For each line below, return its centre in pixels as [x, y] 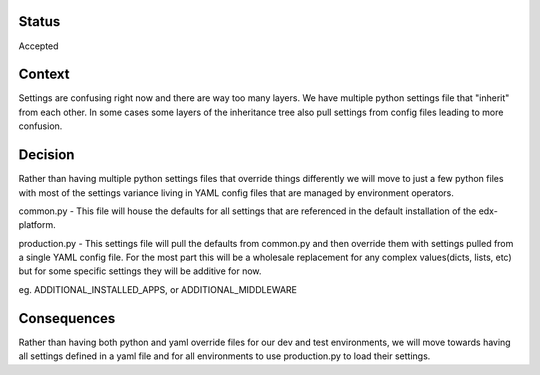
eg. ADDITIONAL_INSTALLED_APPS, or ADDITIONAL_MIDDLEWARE [157, 289]
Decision [46, 155]
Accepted [38, 46]
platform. [37, 225]
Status [39, 21]
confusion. [40, 126]
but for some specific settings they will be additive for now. [140, 271]
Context [44, 74]
